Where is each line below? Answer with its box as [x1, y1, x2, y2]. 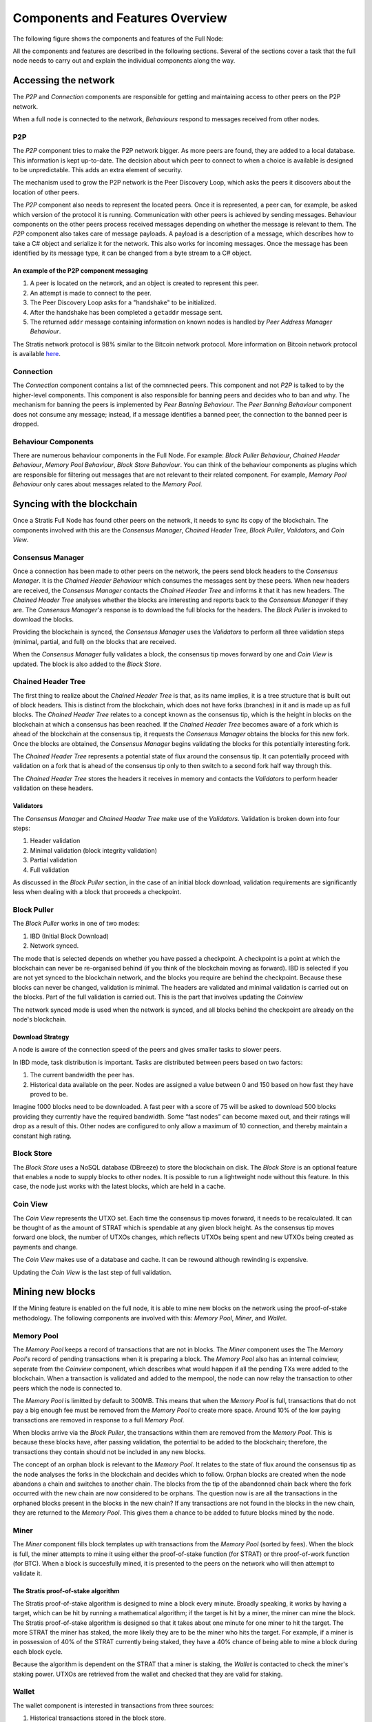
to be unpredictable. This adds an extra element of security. [12, 165, 183, 174]
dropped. [12, 419, 39, 428]
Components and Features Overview [12, 10, 227, 25]
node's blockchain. [12, 1015, 67, 1023]
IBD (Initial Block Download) [30, 932, 110, 940]
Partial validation [30, 856, 77, 864]
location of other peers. [12, 188, 80, 196]
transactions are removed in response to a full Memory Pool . [12, 1415, 185, 1424]
